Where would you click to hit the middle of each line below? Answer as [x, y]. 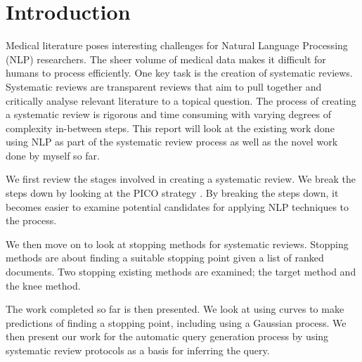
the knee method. [43, 285]
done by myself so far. [53, 155]
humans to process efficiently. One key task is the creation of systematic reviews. [179, 73]
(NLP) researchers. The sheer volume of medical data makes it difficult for [166, 59]
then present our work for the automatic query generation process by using [167, 336]
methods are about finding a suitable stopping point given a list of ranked [165, 258]
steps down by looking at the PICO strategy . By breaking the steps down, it [172, 193]
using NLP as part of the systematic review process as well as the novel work [172, 142]
